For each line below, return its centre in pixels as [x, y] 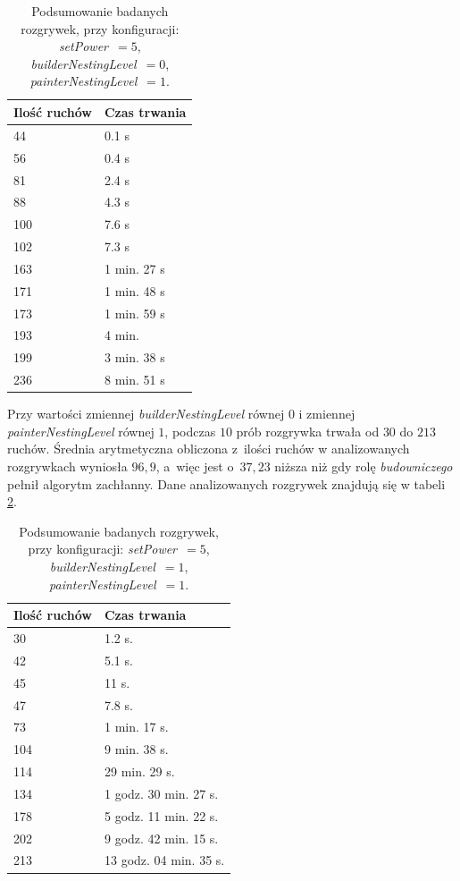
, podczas [190, 431]
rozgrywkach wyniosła [67, 466]
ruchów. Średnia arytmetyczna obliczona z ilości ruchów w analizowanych [209, 449]
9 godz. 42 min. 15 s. [161, 838]
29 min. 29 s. [139, 771]
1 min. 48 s [134, 290]
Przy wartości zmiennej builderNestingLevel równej [146, 414]
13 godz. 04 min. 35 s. [164, 860]
